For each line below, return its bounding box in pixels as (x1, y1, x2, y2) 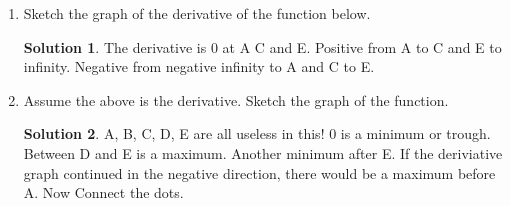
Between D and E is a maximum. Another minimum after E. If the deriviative (23, 142, 503, 163)
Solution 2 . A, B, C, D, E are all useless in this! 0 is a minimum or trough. (23, 123, 491, 144)
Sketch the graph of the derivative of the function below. (23, 3, 371, 23)
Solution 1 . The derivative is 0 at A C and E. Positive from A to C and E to (23, 36, 502, 57)
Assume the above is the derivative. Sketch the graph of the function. (23, 89, 449, 110)
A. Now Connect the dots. (23, 182, 184, 203)
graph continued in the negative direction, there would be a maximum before (23, 162, 496, 183)
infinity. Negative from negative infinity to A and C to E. (23, 56, 375, 77)
